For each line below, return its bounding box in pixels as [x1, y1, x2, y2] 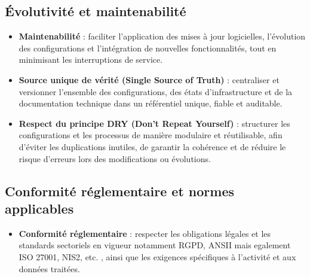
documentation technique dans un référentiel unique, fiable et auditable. [19, 97, 283, 109]
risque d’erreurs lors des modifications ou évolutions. [19, 152, 211, 165]
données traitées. [19, 262, 80, 275]
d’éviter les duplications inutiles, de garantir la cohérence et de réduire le [19, 140, 286, 153]
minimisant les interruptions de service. [19, 53, 163, 66]
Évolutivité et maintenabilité [5, 2, 186, 20]
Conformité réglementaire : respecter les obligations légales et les [19, 227, 271, 239]
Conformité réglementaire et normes [5, 181, 235, 200]
